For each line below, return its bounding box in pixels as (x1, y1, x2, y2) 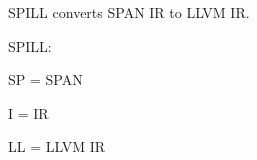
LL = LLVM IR (8, 136, 106, 157)
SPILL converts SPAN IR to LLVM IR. (8, 2, 250, 22)
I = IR (8, 102, 49, 123)
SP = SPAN (8, 69, 83, 90)
